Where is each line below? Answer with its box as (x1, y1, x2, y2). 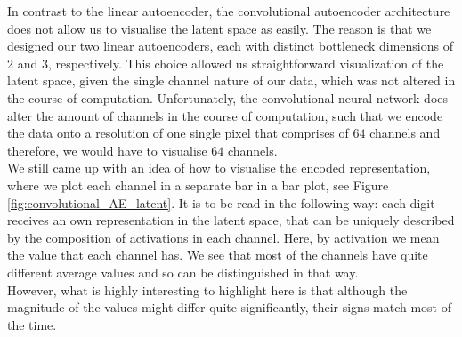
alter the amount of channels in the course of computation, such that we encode (7, 106, 443, 124)
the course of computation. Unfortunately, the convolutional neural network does (7, 88, 449, 107)
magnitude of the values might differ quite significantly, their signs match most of (7, 298, 452, 317)
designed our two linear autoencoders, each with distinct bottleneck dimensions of (7, 36, 454, 55)
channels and (369, 124, 441, 142)
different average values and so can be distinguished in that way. (7, 262, 359, 281)
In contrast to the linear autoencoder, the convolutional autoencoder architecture (7, 2, 450, 20)
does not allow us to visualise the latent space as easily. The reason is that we (7, 19, 432, 37)
